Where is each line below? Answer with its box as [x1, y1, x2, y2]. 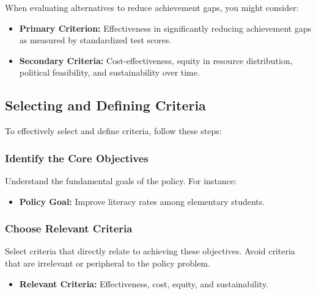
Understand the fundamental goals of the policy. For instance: [5, 174, 237, 187]
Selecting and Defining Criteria [5, 96, 206, 115]
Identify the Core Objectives [5, 150, 149, 165]
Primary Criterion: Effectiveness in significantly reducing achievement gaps [19, 21, 312, 34]
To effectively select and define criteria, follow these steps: [5, 124, 222, 137]
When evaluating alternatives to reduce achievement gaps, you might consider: [5, 1, 299, 13]
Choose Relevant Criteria [5, 221, 133, 236]
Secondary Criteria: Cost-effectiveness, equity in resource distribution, [19, 54, 293, 66]
